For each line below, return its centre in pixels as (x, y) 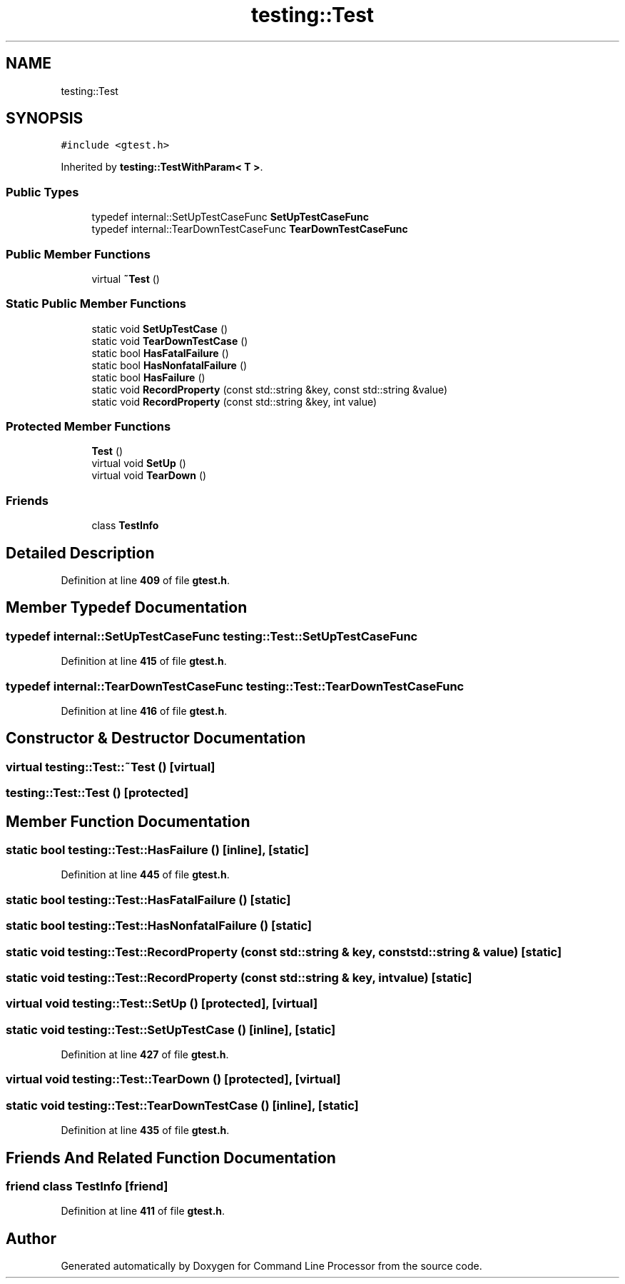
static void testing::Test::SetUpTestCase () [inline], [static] (171, 1029)
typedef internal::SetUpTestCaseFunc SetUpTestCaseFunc (230, 217)
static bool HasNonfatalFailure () (169, 365)
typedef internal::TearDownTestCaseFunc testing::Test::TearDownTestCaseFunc (235, 686)
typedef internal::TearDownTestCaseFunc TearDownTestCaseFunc (250, 229)
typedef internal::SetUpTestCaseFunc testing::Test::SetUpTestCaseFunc (212, 636)
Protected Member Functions (88, 427)
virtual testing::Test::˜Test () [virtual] (111, 767)
